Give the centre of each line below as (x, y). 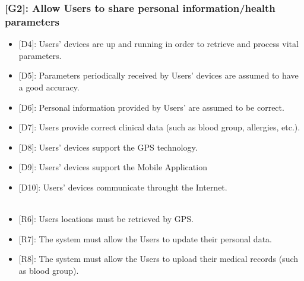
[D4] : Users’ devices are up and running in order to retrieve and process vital (159, 44)
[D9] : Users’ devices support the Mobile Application (113, 167)
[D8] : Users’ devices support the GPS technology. (108, 147)
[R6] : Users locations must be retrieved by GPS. (106, 219)
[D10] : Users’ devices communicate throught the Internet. (123, 187)
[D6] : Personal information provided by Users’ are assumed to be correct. (151, 107)
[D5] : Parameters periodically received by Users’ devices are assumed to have (159, 75)
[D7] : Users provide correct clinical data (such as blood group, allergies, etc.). (159, 127)
